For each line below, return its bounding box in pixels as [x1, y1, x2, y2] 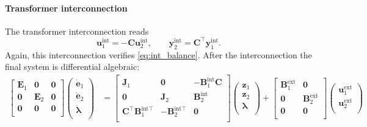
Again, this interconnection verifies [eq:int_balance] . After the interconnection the [5, 48, 312, 61]
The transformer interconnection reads [5, 24, 149, 37]
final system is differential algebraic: [5, 60, 140, 73]
